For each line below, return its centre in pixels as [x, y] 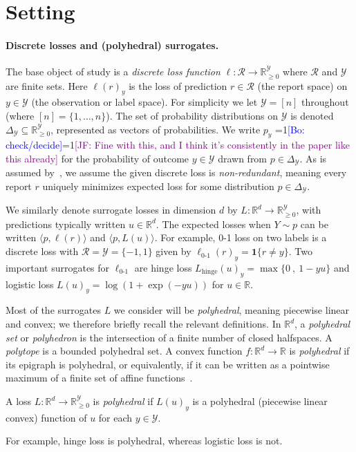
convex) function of [46, 417]
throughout [325, 102]
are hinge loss [163, 267]
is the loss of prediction [178, 85]
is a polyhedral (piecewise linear [260, 401]
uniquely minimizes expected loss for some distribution [158, 186]
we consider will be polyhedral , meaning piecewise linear [232, 310]
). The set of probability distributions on [192, 115]
